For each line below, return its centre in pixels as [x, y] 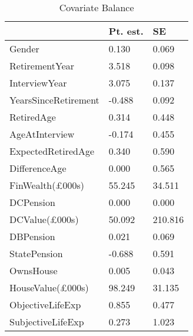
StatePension [36, 253]
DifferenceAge [38, 168]
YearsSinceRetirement [54, 100]
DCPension [32, 202]
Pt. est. [126, 31]
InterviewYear [38, 83]
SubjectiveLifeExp [47, 322]
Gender [24, 49]
